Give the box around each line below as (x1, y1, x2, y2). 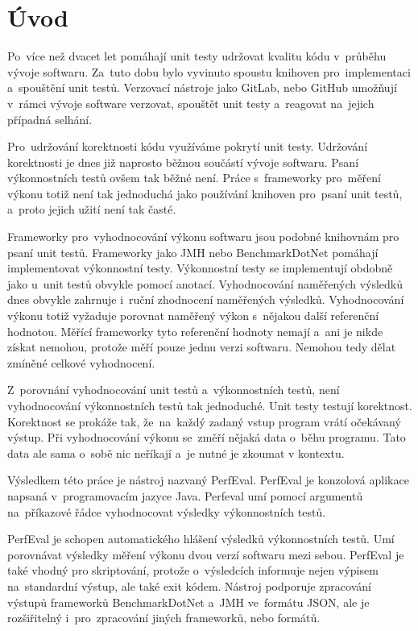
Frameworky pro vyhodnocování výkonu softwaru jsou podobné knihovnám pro (7, 228, 399, 245)
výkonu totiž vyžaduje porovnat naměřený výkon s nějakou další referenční (7, 307, 379, 324)
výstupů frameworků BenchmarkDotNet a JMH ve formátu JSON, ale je (7, 593, 370, 610)
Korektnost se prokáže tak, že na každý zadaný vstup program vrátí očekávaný (7, 413, 401, 430)
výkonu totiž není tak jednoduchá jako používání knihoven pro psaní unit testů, (7, 185, 403, 201)
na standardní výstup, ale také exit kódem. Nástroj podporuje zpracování (7, 577, 371, 594)
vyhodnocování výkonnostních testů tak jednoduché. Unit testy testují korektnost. (7, 397, 412, 413)
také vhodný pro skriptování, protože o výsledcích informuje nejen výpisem (7, 562, 379, 579)
